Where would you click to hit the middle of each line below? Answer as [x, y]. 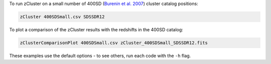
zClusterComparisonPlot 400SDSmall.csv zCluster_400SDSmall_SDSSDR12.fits [114, 43]
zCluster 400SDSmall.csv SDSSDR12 [62, 17]
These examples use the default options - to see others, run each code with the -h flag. [100, 56]
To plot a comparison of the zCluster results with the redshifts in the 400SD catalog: [96, 29]
